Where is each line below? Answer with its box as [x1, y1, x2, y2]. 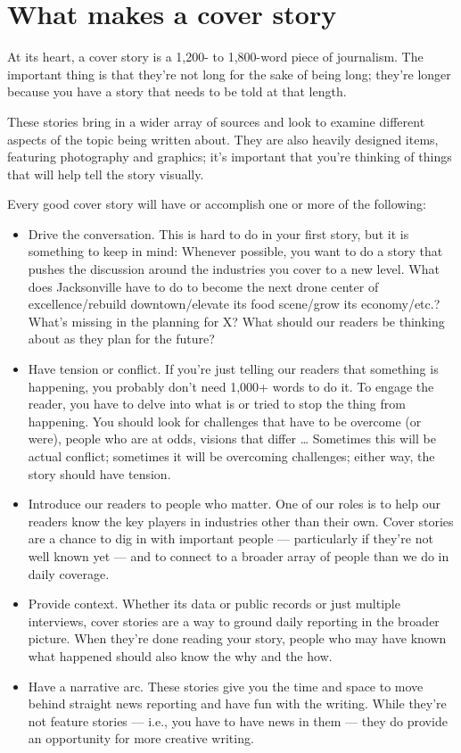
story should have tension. [28, 464, 171, 483]
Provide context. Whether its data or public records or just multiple [28, 594, 400, 613]
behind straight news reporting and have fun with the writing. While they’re [28, 694, 447, 713]
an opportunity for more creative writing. [28, 729, 254, 748]
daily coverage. [28, 564, 110, 583]
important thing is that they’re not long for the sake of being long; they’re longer [7, 64, 451, 83]
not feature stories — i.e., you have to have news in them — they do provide [28, 711, 448, 730]
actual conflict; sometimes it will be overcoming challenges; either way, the [28, 447, 435, 465]
